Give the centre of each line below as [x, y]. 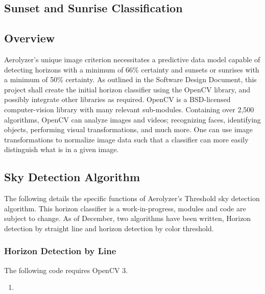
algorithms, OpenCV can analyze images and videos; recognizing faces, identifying [132, 119]
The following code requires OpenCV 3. [66, 270]
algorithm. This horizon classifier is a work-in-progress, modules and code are [125, 208]
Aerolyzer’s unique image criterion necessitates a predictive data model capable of [132, 59]
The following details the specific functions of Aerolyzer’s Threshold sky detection [132, 198]
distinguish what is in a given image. [62, 149]
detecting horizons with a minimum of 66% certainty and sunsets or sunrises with [132, 69]
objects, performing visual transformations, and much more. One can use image [128, 129]
